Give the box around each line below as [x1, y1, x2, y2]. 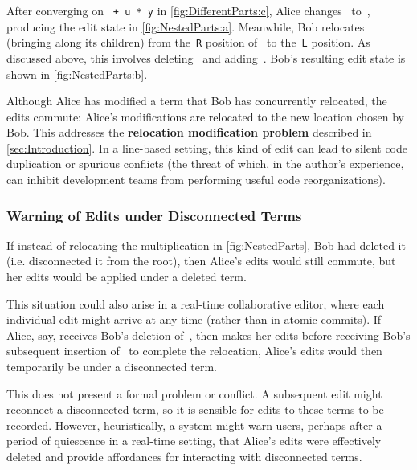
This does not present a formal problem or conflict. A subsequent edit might [6, 385, 382, 402]
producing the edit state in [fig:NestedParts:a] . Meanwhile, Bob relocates [6, 18, 365, 35]
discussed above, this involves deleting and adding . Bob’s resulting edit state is [6, 49, 406, 66]
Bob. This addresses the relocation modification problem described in [6, 124, 372, 141]
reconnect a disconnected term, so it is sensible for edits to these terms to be [6, 401, 384, 418]
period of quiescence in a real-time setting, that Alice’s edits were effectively [6, 432, 382, 449]
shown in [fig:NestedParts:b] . [6, 65, 148, 82]
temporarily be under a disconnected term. [6, 358, 217, 375]
